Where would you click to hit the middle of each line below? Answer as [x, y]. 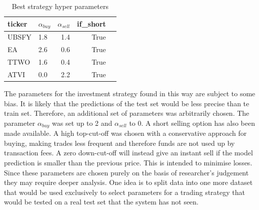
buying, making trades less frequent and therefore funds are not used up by [119, 143]
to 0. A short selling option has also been [192, 123]
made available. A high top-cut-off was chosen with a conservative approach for [125, 133]
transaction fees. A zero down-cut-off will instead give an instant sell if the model [128, 153]
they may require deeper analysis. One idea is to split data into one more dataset [128, 182]
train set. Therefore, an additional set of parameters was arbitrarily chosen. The [127, 113]
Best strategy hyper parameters [60, 6]
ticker [17, 24]
